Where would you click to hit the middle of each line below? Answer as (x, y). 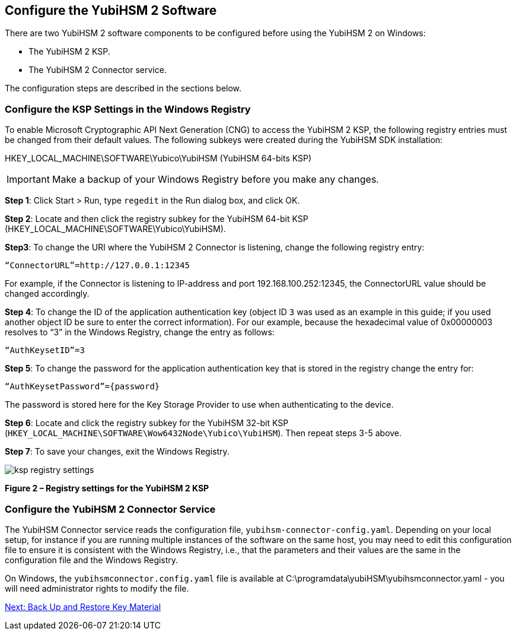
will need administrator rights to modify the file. (97, 588)
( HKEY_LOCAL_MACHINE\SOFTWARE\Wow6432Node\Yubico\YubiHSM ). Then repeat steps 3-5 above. (203, 433)
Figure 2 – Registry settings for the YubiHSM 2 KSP (107, 488)
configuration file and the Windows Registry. (92, 560)
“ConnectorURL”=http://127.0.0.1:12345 (97, 266)
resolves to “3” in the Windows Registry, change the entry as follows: (140, 332)
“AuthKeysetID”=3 (45, 350)
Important (28, 180)
